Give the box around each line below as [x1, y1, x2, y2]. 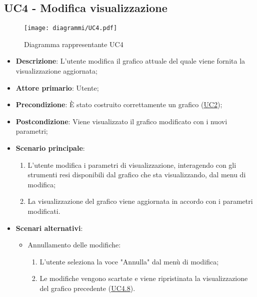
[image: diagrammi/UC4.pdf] [24, 25, 117, 32]
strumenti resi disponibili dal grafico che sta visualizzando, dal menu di [27, 169, 246, 180]
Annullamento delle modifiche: [27, 239, 121, 250]
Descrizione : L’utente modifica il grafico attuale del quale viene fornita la [15, 56, 245, 66]
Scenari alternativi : [15, 222, 83, 233]
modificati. [27, 205, 60, 216]
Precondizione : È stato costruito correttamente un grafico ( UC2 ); [15, 99, 222, 110]
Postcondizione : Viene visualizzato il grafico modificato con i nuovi [15, 116, 227, 126]
